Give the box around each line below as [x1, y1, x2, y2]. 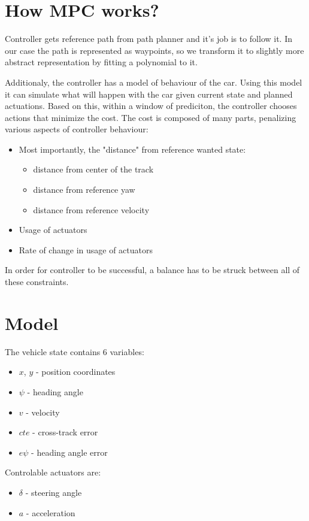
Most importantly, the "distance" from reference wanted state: [19, 143, 246, 155]
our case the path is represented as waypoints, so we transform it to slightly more [5, 44, 304, 56]
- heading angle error [31, 446, 108, 458]
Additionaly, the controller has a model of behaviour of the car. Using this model [5, 75, 302, 88]
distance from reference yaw [33, 183, 135, 196]
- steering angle [25, 486, 82, 498]
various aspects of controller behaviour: [5, 123, 149, 135]
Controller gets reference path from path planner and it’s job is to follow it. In [5, 32, 292, 45]
